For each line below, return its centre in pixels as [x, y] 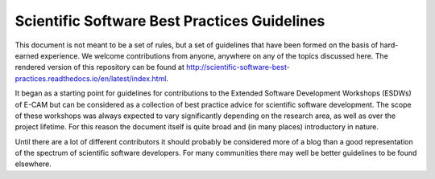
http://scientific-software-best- [238, 67]
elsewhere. [33, 164]
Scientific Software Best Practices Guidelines [170, 21]
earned [27, 55]
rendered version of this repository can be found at [100, 67]
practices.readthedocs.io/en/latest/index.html [91, 78]
